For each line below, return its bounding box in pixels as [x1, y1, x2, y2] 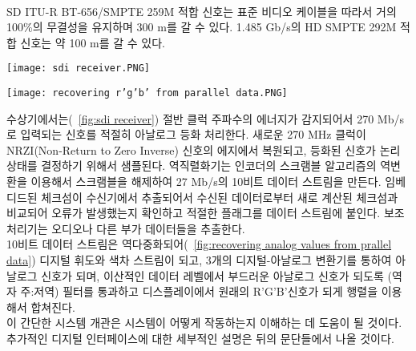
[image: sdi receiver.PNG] [6, 63, 150, 75]
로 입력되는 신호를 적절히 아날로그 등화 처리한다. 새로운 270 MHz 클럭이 [6, 126, 366, 143]
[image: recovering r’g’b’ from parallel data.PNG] [6, 87, 288, 99]
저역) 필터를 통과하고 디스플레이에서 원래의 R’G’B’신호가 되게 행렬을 [34, 283, 378, 300]
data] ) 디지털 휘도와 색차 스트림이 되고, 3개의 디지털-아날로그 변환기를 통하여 [6, 252, 392, 268]
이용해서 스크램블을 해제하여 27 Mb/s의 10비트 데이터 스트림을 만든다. [30, 173, 382, 190]
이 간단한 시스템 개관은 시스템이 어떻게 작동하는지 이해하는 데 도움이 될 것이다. [6, 314, 402, 331]
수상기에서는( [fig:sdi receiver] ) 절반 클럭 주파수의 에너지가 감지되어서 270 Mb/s [6, 110, 404, 127]
